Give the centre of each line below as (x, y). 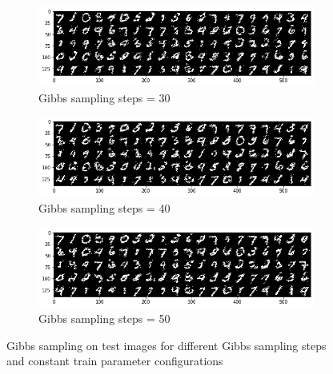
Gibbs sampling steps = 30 (104, 97)
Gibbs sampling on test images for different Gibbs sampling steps (166, 345)
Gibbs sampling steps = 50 (104, 318)
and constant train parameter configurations (115, 361)
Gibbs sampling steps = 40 (104, 207)
